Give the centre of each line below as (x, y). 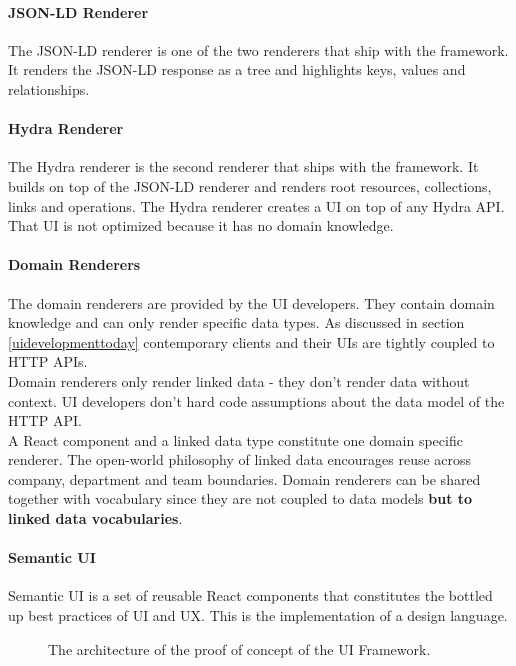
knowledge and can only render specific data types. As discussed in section (236, 322)
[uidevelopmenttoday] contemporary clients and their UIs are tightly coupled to (251, 341)
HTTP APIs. (48, 361)
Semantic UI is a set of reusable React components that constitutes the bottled (250, 595)
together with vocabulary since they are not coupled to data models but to (240, 498)
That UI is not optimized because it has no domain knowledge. (201, 225)
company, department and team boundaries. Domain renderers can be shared (244, 478)
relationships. (49, 88)
